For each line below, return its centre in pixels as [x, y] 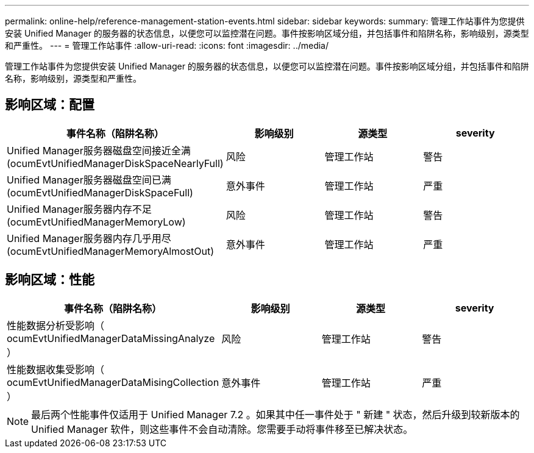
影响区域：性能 [50, 280]
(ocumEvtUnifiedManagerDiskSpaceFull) [100, 192]
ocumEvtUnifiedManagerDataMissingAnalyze [111, 338]
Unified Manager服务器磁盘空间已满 [89, 180]
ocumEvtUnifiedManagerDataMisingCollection [113, 382]
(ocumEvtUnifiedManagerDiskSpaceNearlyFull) [115, 163]
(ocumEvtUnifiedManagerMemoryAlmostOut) [111, 251]
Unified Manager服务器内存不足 [79, 209]
